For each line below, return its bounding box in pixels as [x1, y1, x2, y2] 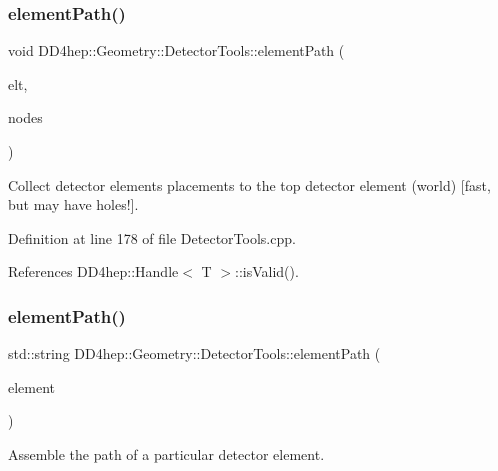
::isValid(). [235, 261, 299, 282]
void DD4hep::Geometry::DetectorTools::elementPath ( [8, 40, 345, 61]
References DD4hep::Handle [8, 261, 179, 282]
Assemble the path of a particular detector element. [8, 443, 325, 464]
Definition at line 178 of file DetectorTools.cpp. [8, 227, 296, 248]
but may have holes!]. [8, 194, 139, 215]
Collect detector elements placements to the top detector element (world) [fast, [8, 174, 491, 195]
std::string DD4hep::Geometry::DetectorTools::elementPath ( [8, 343, 381, 364]
